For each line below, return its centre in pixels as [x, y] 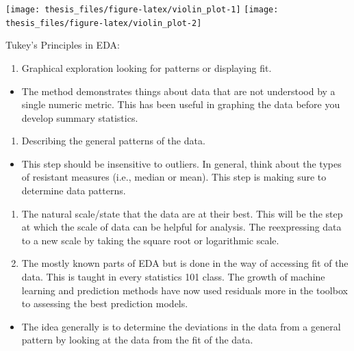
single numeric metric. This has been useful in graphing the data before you [181, 104]
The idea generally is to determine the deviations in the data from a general [181, 326]
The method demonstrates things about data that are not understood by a [178, 91]
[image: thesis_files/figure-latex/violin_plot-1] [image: [142, 10]
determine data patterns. [74, 191]
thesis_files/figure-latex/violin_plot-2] [104, 23]
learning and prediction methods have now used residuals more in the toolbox [185, 290]
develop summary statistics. [80, 117]
